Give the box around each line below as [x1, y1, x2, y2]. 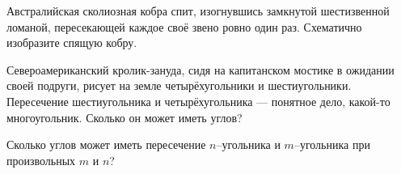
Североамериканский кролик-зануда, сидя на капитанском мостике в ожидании [6, 61, 395, 78]
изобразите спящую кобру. [6, 34, 137, 51]
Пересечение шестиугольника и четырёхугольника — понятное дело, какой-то [6, 92, 390, 109]
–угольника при [293, 136, 370, 153]
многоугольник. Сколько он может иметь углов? [6, 108, 243, 125]
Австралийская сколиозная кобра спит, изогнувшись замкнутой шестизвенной [6, 2, 390, 19]
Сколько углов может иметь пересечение [6, 136, 206, 153]
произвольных [6, 151, 76, 168]
